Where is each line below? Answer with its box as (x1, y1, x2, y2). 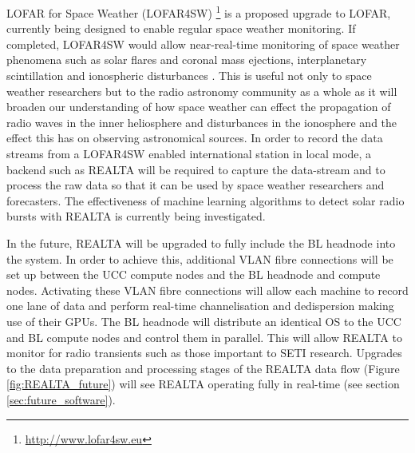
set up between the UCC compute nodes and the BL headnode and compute (6, 266, 381, 283)
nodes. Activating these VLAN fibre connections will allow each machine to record (6, 281, 409, 298)
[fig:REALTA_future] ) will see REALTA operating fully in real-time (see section (6, 376, 400, 392)
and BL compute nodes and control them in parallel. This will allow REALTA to (6, 328, 402, 345)
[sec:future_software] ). (6, 391, 116, 407)
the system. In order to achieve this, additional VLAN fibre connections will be (6, 250, 393, 267)
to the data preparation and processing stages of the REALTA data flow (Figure (6, 360, 400, 376)
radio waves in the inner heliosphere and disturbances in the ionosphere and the (6, 113, 397, 130)
